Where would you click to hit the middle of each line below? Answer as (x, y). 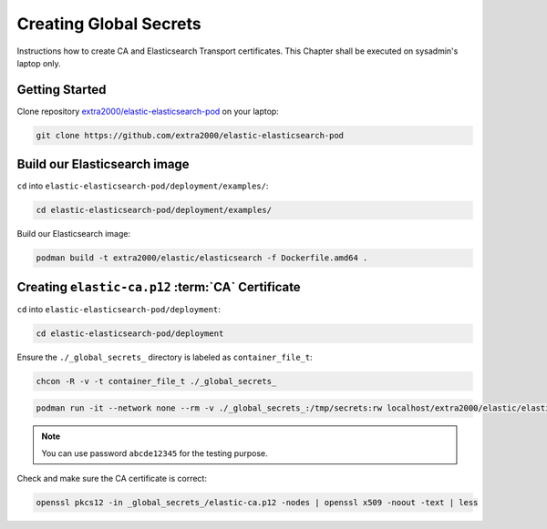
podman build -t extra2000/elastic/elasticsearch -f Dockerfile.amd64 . (202, 258)
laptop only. (39, 63)
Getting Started (62, 90)
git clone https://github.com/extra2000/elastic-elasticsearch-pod (190, 135)
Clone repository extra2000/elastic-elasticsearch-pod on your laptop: (148, 111)
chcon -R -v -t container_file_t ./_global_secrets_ (156, 381)
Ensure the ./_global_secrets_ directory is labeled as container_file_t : (165, 357)
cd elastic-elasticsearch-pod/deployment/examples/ (154, 210)
